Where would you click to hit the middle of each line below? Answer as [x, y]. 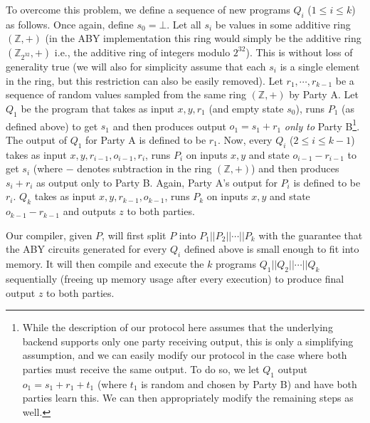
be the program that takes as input [97, 108]
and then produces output [169, 126]
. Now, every [245, 139]
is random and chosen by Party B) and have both [249, 383]
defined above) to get [52, 126]
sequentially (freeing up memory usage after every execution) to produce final [175, 278]
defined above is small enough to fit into [271, 249]
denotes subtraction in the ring [144, 168]
